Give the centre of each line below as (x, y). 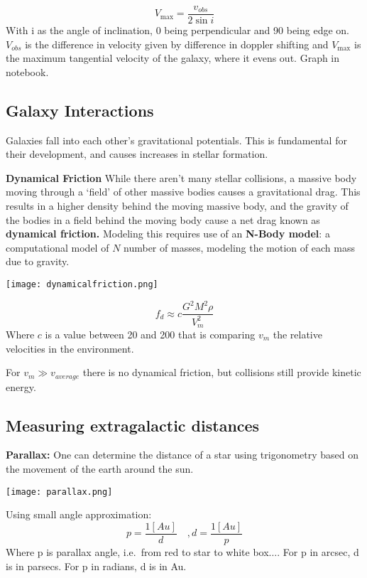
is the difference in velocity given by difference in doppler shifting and (177, 44)
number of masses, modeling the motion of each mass (239, 247)
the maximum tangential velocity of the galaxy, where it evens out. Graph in (173, 58)
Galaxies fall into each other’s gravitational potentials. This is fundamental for (176, 140)
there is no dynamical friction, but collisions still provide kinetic (222, 372)
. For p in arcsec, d (318, 551)
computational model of (57, 247)
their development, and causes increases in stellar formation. (137, 154)
